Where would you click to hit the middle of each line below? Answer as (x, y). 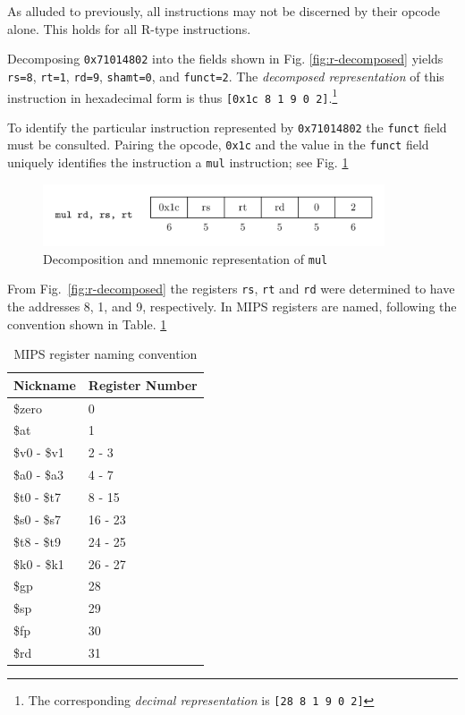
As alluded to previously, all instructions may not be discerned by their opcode (224, 11)
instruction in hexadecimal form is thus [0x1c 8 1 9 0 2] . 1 (173, 96)
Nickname (45, 384)
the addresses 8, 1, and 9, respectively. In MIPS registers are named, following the (232, 306)
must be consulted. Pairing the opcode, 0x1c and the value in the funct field (218, 145)
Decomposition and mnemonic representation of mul (186, 258)
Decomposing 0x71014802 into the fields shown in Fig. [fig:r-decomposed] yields (225, 59)
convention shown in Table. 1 (87, 323)
